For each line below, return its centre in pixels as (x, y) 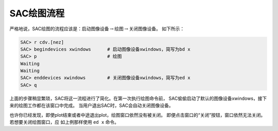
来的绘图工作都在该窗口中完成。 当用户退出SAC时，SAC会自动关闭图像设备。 (91, 105)
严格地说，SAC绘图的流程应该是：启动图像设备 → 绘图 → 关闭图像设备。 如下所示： (97, 29)
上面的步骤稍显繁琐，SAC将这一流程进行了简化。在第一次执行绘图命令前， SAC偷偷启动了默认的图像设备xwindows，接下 (138, 98)
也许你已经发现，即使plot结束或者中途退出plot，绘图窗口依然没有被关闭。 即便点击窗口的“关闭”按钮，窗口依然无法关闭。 (137, 115)
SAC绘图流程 (37, 13)
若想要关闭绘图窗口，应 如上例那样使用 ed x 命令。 (64, 122)
